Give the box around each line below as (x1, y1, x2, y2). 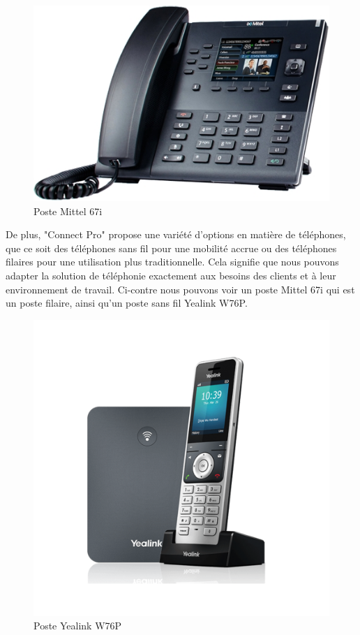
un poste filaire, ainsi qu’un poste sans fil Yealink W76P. (6, 295, 248, 310)
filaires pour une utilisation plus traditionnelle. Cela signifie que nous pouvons (6, 254, 339, 269)
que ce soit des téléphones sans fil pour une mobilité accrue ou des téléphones (6, 240, 337, 255)
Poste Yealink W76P (33, 618, 122, 633)
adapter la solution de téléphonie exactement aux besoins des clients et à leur (6, 268, 336, 283)
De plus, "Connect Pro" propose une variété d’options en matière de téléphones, (6, 227, 346, 242)
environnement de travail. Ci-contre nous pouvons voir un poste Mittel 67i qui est (6, 282, 355, 296)
